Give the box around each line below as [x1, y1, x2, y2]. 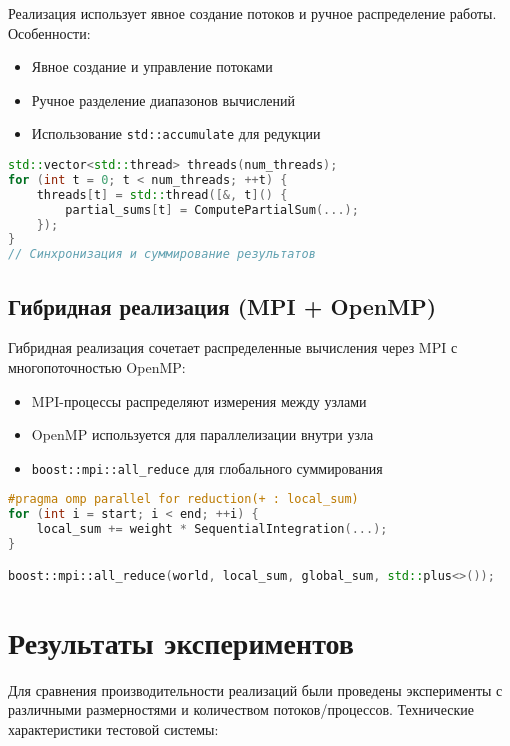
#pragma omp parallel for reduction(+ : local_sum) [8, 492, 359, 507]
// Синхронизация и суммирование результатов [8, 247, 316, 262]
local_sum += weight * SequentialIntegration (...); [36, 522, 388, 537]
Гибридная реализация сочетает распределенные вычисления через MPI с [8, 337, 458, 358]
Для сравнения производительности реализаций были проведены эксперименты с [8, 679, 503, 700]
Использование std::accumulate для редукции [31, 123, 321, 144]
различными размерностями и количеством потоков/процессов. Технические [8, 699, 474, 720]
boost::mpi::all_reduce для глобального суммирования [31, 457, 383, 478]
